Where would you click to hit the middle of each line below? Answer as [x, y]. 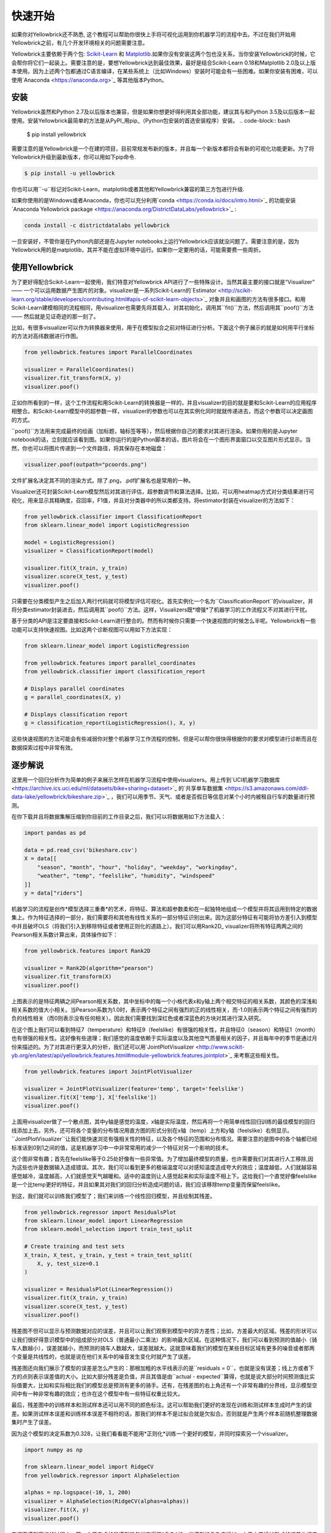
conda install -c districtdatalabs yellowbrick [97, 225]
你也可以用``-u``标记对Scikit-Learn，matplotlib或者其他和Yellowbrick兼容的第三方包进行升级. [128, 189]
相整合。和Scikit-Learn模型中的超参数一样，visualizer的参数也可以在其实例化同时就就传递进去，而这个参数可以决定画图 [162, 411]
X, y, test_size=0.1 [68, 1263]
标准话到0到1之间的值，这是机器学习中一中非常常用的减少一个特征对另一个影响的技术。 [122, 1147]
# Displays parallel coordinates [74, 689]
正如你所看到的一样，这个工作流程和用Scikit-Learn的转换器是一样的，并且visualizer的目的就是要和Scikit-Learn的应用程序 [164, 402]
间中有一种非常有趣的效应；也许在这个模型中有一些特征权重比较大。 [97, 1393]
